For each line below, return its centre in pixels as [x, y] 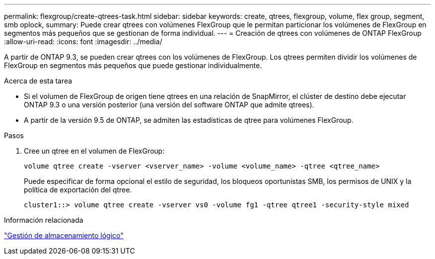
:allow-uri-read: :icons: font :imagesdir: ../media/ [83, 42]
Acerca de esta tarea [38, 81]
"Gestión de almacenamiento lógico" [64, 235]
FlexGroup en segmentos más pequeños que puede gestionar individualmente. [133, 65]
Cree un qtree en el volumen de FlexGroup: [94, 151]
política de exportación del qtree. [78, 190]
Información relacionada [44, 220]
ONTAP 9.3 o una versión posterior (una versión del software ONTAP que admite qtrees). [169, 105]
